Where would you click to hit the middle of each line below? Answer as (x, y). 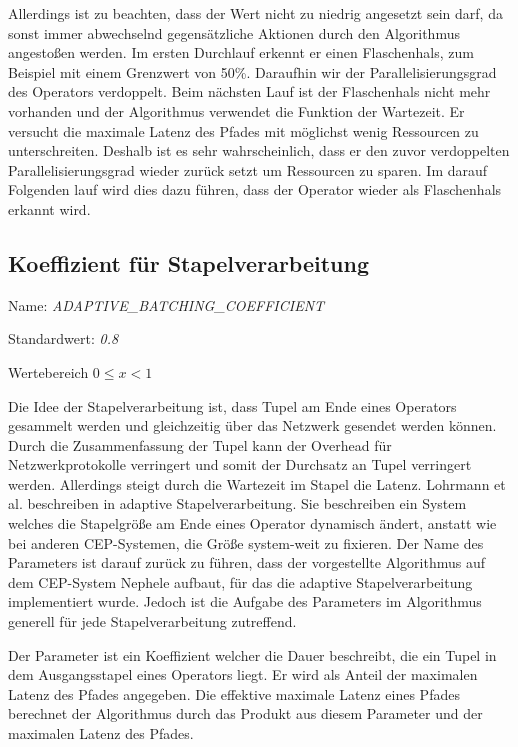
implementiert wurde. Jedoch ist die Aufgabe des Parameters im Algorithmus (245, 601)
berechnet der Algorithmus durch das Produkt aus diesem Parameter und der (245, 713)
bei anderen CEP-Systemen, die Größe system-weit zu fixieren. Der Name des (246, 542)
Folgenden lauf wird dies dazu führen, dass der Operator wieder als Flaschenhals (255, 189)
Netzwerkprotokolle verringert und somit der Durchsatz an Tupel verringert (240, 464)
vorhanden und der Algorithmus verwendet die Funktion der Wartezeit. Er (236, 110)
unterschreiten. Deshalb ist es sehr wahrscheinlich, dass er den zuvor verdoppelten (259, 150)
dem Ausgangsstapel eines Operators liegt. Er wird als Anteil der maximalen (243, 674)
